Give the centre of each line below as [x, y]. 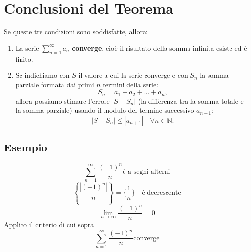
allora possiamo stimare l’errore [63, 100]
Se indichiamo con [42, 75]
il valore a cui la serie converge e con [133, 75]
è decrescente [161, 193]
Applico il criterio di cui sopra [49, 224]
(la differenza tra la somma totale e [191, 100]
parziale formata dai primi [55, 84]
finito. [24, 58]
